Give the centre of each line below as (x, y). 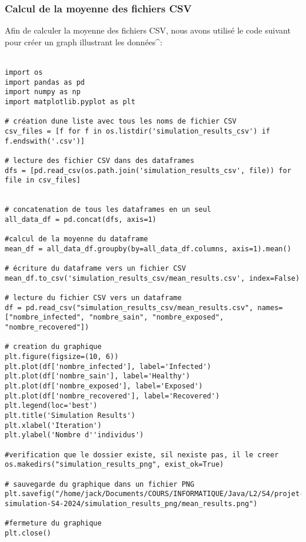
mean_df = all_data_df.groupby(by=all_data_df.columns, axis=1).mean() (148, 249)
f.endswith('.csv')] (45, 141)
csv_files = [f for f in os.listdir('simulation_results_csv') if (138, 131)
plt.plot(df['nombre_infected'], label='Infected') (108, 366)
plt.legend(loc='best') (51, 406)
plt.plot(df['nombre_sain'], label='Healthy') (97, 376)
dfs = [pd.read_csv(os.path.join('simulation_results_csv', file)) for (148, 170)
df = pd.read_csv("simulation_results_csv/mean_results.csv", (129, 307)
